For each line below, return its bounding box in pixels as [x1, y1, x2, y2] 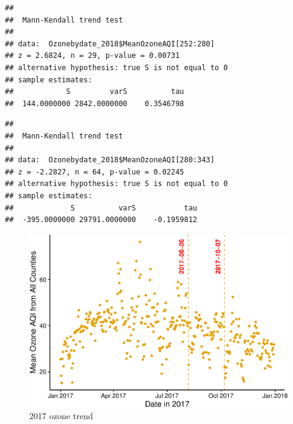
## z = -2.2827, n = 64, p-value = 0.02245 [5, 167, 184, 176]
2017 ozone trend [29, 409, 93, 422]
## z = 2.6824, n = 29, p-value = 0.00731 [5, 51, 180, 60]
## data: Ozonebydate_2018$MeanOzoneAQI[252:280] [5, 39, 215, 48]
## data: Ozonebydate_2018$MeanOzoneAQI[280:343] [5, 156, 215, 165]
